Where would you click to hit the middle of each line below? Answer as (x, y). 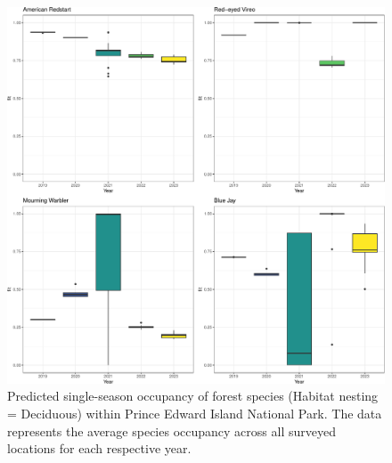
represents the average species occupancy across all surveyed (171, 431)
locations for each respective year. (99, 448)
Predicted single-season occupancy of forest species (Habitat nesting (193, 396)
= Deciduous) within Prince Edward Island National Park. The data (195, 413)
